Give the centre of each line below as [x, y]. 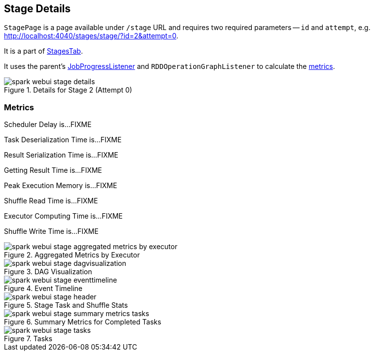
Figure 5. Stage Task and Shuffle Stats [66, 305]
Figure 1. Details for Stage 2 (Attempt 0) [68, 90]
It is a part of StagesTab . [44, 51]
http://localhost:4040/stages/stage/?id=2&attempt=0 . [91, 36]
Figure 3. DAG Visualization [48, 272]
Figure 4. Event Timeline [43, 289]
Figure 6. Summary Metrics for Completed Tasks [83, 322]
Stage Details [37, 9]
